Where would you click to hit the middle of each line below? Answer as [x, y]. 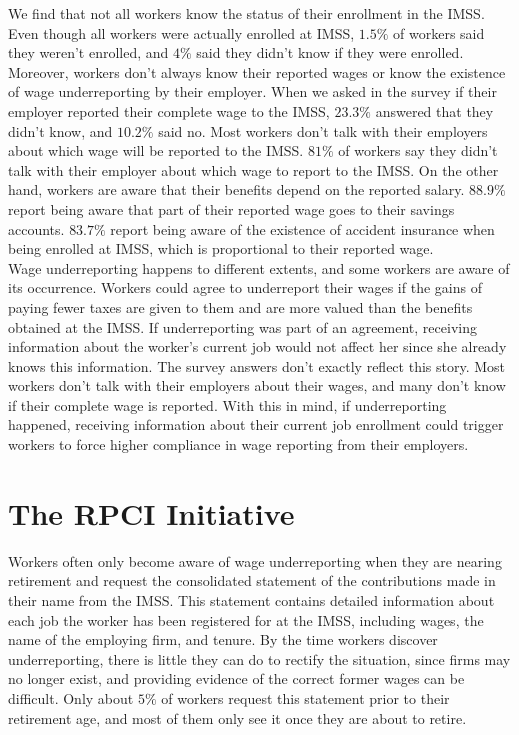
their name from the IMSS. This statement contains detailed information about [251, 599]
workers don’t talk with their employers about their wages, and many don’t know [257, 385]
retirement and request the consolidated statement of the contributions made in [252, 580]
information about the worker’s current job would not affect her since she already [257, 346]
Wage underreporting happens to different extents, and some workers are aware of [259, 267]
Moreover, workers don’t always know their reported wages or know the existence [257, 71]
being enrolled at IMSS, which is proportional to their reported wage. [221, 248]
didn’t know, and [60, 130]
